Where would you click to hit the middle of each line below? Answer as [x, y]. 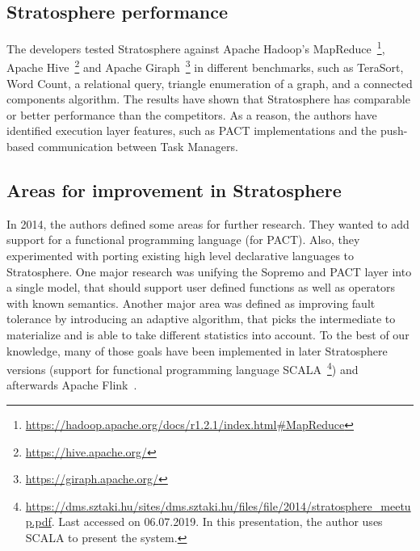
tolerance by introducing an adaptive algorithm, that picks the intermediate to [201, 319]
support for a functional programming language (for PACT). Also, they [183, 240]
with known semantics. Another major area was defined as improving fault [191, 303]
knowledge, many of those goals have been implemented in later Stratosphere [197, 350]
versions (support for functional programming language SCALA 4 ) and [183, 368]
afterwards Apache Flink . [72, 385]
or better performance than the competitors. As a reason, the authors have [192, 114]
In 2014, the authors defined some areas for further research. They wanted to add [208, 223]
